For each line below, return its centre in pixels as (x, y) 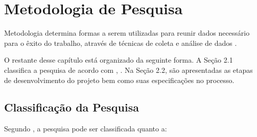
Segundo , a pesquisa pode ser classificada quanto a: (86, 129)
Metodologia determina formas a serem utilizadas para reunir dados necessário (127, 33)
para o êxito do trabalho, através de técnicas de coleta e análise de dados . (121, 43)
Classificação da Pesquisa (72, 107)
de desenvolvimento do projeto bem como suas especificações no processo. (119, 80)
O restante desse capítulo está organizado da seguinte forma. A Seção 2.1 (119, 60)
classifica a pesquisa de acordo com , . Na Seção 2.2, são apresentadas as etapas (128, 70)
